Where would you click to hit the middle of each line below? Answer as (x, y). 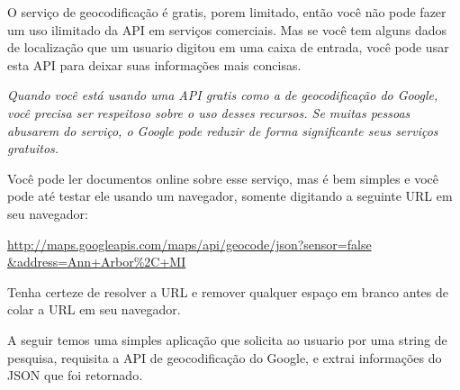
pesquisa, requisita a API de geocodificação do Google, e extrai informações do (225, 357)
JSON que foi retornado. (75, 375)
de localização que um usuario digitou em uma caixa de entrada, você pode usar (228, 47)
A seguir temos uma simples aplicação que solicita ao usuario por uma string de (227, 339)
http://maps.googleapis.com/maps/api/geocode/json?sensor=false (189, 244)
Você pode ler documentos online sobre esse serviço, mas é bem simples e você (223, 178)
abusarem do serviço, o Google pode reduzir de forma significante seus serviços (223, 130)
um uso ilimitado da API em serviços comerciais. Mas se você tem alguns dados (227, 29)
